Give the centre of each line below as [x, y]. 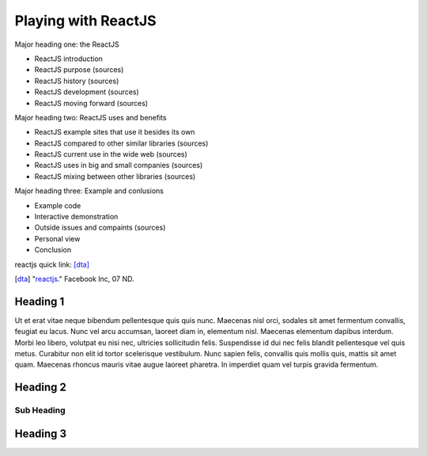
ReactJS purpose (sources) [79, 70]
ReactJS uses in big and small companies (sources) [119, 165]
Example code [58, 205]
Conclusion [53, 250]
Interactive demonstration [76, 217]
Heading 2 [41, 388]
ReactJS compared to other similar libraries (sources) [121, 143]
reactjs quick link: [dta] [52, 264]
